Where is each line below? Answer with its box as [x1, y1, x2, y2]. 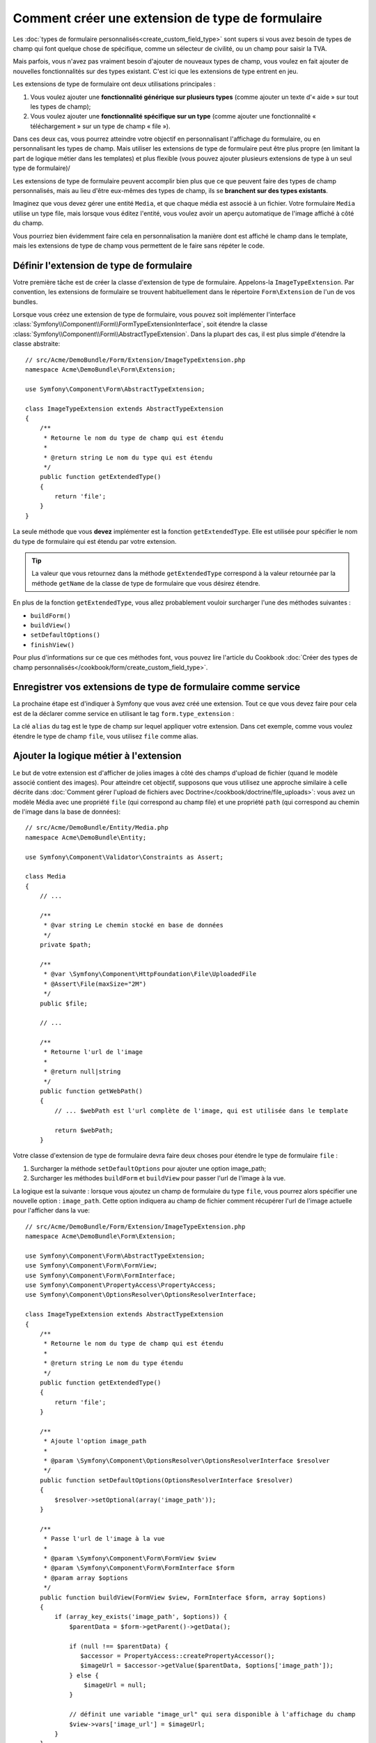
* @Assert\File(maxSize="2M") [43, 980, 147, 988]
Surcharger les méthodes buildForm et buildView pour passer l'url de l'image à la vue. [30, 1174, 285, 1182]
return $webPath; [54, 1126, 114, 1134]
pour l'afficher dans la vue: [13, 1206, 91, 1215]
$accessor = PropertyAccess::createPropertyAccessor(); [80, 1652, 275, 1659]
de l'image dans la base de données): [13, 807, 121, 816]
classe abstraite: [13, 340, 61, 348]
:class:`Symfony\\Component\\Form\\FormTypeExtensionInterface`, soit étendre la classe [13, 320, 268, 328]
